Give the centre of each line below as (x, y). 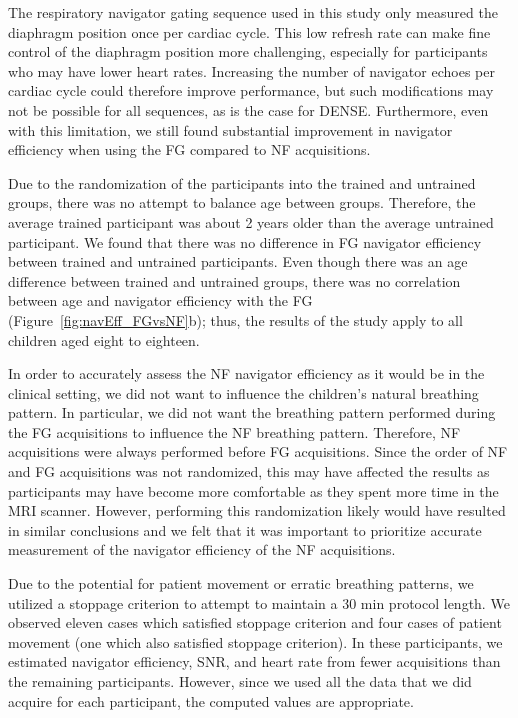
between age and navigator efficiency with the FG (160, 300)
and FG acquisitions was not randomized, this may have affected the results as (249, 471)
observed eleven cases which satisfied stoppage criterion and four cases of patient (255, 622)
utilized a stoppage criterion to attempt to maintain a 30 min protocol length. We (259, 602)
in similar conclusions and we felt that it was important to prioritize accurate (245, 529)
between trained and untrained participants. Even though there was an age (238, 261)
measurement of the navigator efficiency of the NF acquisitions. (202, 549)
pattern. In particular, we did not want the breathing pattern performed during (252, 412)
